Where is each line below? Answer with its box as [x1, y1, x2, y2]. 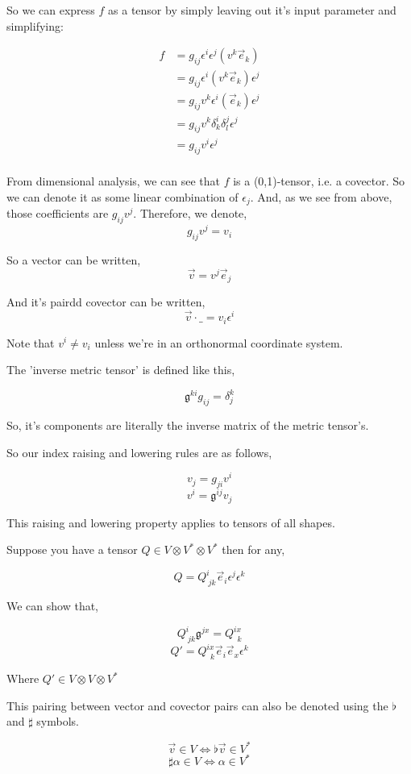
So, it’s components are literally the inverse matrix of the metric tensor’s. [6, 416, 369, 433]
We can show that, [6, 597, 99, 614]
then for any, [222, 541, 285, 558]
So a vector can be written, [6, 251, 141, 268]
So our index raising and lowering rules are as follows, [6, 443, 272, 460]
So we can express [6, 2, 95, 18]
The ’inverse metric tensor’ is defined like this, [6, 361, 235, 378]
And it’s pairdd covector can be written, [6, 293, 205, 310]
